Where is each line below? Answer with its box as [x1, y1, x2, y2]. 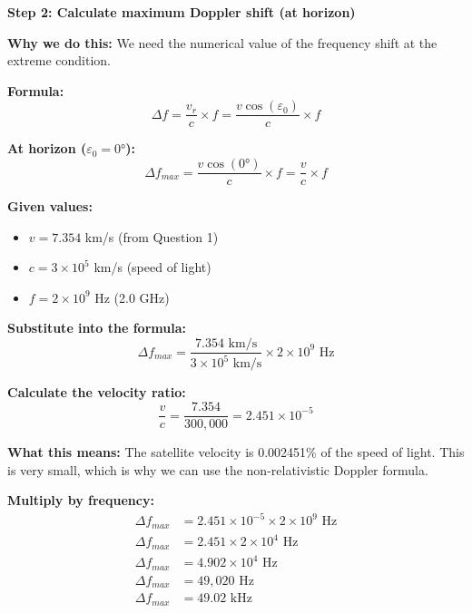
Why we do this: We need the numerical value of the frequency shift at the [7, 33, 438, 52]
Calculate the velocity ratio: [7, 383, 186, 402]
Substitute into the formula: [7, 318, 186, 337]
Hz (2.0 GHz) [94, 287, 170, 306]
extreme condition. [7, 51, 111, 70]
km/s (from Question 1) [84, 227, 219, 246]
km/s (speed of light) [93, 258, 211, 277]
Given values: [7, 197, 93, 216]
